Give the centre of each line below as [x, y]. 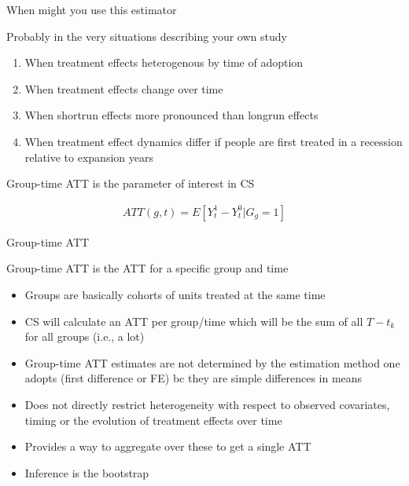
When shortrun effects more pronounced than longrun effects [171, 115]
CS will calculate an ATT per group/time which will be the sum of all [194, 321]
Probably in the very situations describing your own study [147, 36]
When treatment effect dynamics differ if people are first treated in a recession [214, 141]
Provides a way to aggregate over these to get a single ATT [168, 446]
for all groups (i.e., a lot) [85, 336]
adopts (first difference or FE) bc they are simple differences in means [193, 378]
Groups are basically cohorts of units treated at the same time [175, 294]
